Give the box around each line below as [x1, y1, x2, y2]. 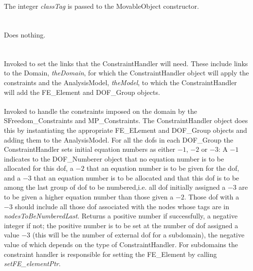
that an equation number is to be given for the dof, [87, 163, 239, 173]
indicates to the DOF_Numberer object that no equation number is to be [4, 153, 224, 163]
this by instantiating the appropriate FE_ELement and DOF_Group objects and [4, 125, 247, 135]
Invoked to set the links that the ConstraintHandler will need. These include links [4, 58, 248, 68]
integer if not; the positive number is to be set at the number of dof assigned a [4, 220, 238, 230]
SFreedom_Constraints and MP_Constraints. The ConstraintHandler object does [4, 115, 248, 126]
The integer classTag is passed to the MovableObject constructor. [4, 1, 199, 11]
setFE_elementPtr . [4, 258, 61, 269]
